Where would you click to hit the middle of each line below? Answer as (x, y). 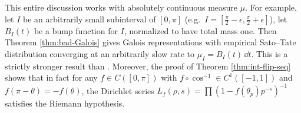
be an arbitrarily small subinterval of (90, 19)
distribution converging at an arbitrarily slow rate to (100, 53)
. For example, (271, 7)
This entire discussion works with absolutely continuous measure (121, 7)
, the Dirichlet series (118, 90)
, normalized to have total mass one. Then (200, 30)
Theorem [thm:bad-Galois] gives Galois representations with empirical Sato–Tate (150, 42)
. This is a (269, 53)
